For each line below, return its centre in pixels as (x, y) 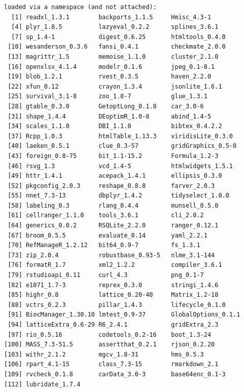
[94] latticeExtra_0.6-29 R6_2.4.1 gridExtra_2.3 (113, 325)
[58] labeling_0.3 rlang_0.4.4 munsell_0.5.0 (113, 205)
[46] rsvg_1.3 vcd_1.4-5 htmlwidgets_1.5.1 (120, 166)
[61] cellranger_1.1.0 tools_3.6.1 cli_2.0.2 (106, 215)
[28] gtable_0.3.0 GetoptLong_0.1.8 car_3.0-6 (106, 106)
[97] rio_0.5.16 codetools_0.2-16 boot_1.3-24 (110, 335)
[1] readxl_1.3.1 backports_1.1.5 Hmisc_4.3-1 (111, 17)
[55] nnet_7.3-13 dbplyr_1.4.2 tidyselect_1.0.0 (118, 196)
